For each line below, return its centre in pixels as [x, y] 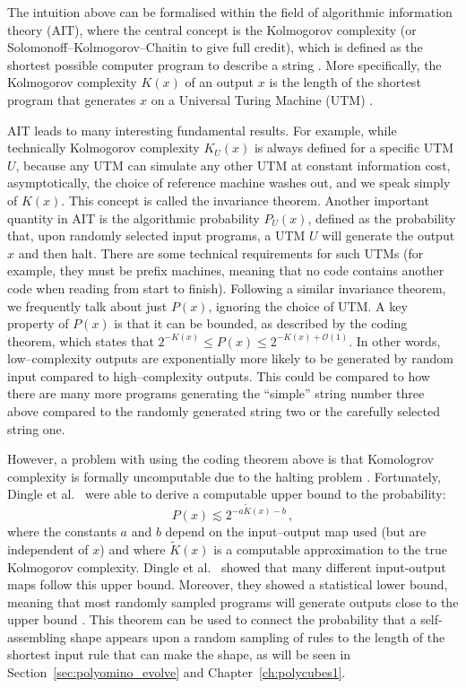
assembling [37, 636]
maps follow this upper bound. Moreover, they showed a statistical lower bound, [228, 584]
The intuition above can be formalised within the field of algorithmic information [230, 12]
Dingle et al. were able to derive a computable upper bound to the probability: [227, 494]
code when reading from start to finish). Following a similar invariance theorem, [227, 287]
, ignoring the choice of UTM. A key [308, 305]
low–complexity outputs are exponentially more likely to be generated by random [231, 358]
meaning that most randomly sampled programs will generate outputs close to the [233, 601]
